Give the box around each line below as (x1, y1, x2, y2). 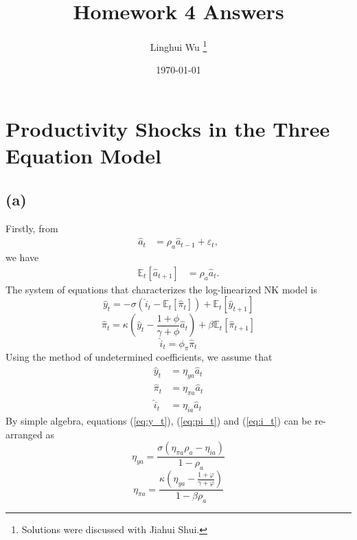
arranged (5, 427, 43, 441)
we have (5, 250, 39, 265)
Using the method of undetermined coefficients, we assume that (5, 350, 273, 364)
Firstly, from (5, 221, 58, 235)
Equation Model (5, 142, 162, 170)
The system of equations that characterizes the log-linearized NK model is (5, 282, 317, 296)
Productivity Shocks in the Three (5, 114, 330, 142)
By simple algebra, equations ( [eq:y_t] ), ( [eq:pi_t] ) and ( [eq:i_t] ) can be (5, 414, 312, 428)
